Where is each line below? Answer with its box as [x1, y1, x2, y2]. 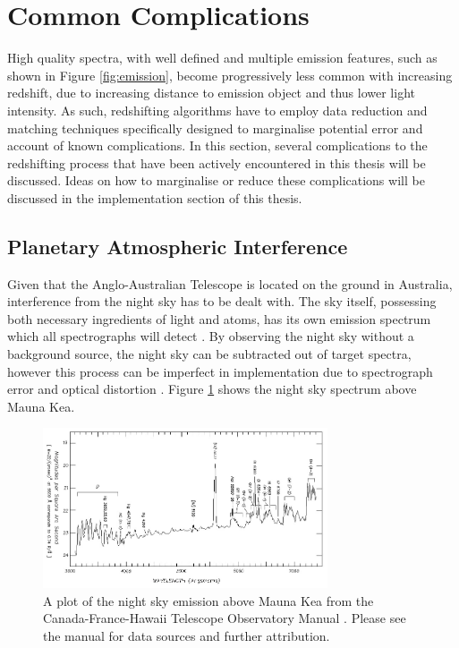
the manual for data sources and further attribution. [43, 626, 330, 644]
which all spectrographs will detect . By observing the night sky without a [7, 327, 414, 345]
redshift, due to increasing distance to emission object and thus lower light [7, 83, 415, 102]
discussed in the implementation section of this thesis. [7, 188, 302, 207]
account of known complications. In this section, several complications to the [7, 136, 428, 155]
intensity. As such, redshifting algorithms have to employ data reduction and [7, 100, 428, 119]
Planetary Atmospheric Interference [7, 232, 348, 260]
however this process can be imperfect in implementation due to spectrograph [7, 362, 433, 380]
